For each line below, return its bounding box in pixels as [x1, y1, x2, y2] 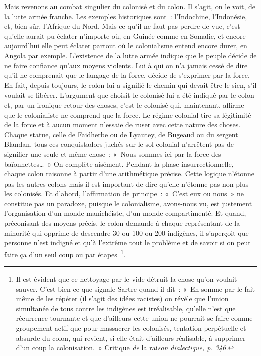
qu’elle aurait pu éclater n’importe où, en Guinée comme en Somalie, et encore [4, 30, 246, 41]
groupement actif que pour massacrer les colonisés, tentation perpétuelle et [16, 323, 246, 333]
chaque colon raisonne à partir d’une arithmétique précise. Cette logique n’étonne [4, 168, 254, 179]
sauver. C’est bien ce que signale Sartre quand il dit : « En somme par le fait [16, 283, 255, 294]
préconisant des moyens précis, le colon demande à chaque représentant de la [4, 218, 240, 228]
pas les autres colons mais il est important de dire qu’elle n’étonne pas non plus [4, 178, 249, 189]
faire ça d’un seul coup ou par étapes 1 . [4, 247, 126, 259]
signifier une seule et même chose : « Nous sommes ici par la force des [4, 148, 221, 159]
